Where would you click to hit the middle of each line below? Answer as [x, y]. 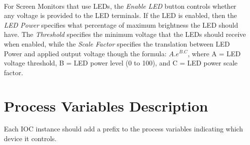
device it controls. [30, 138]
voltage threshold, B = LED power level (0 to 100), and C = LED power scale [121, 63]
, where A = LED [214, 53]
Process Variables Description [106, 105]
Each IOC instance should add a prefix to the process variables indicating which [124, 129]
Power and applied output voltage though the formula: [85, 53]
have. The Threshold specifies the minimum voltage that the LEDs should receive [125, 34]
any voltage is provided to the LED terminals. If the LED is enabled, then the [121, 15]
